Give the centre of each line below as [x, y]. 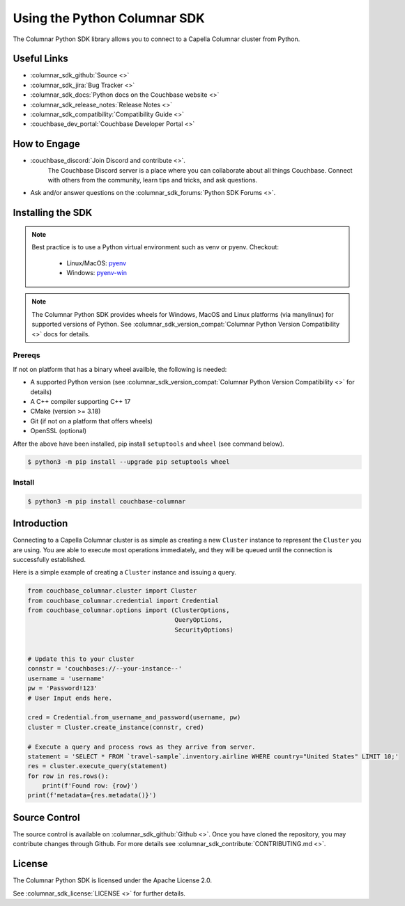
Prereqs [27, 355]
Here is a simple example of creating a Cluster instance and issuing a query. [125, 572]
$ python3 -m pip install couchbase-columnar [107, 501]
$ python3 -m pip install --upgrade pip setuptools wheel [129, 462]
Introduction [40, 523]
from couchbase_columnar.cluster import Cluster [112, 591]
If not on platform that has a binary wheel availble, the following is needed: [120, 369]
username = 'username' [66, 678]
